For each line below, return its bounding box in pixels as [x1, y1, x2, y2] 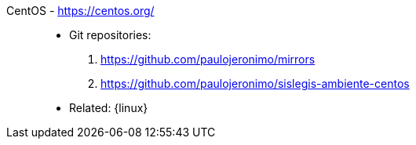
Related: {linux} [69, 101, 148, 114]
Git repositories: [69, 28, 151, 42]
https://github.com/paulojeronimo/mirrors [100, 53, 316, 66]
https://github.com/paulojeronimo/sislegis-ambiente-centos [100, 77, 410, 90]
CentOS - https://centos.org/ [6, 4, 155, 17]
